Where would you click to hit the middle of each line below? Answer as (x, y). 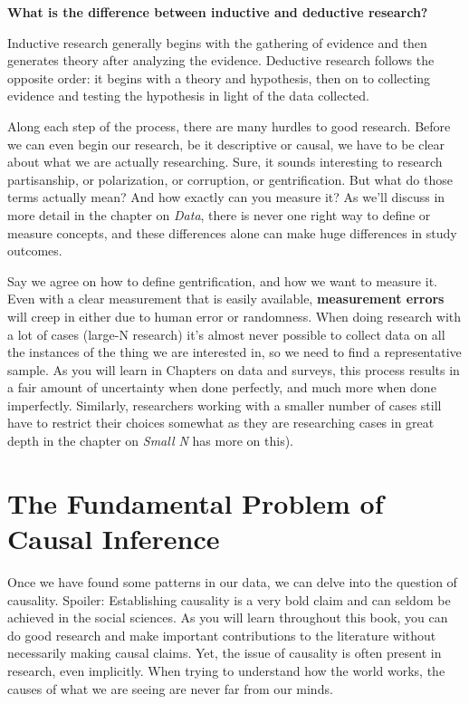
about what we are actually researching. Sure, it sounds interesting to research (225, 162)
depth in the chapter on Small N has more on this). (150, 441)
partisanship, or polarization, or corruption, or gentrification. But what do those (230, 179)
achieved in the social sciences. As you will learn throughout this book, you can (228, 617)
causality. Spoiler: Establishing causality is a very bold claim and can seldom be (229, 599)
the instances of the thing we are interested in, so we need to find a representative (234, 352)
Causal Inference (114, 539)
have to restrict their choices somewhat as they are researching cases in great (221, 423)
